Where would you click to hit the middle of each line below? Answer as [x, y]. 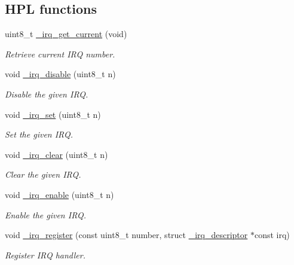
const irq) [272, 235]
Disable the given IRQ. [47, 94]
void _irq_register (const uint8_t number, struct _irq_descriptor [126, 235]
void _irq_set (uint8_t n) [53, 114]
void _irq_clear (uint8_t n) [56, 154]
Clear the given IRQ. [43, 174]
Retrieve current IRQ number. [60, 54]
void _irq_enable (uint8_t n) [59, 194]
